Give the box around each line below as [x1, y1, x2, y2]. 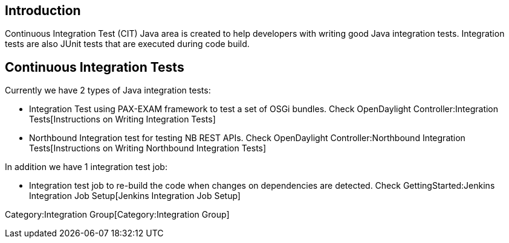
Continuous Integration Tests [5, 59, 184, 75]
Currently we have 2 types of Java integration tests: [5, 85, 211, 96]
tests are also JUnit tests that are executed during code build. [5, 39, 250, 49]
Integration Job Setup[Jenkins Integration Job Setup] [29, 191, 241, 201]
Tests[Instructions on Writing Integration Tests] [29, 114, 216, 125]
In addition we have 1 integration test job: [5, 162, 167, 172]
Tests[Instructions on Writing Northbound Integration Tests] [29, 143, 267, 154]
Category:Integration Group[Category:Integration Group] [5, 209, 230, 220]
